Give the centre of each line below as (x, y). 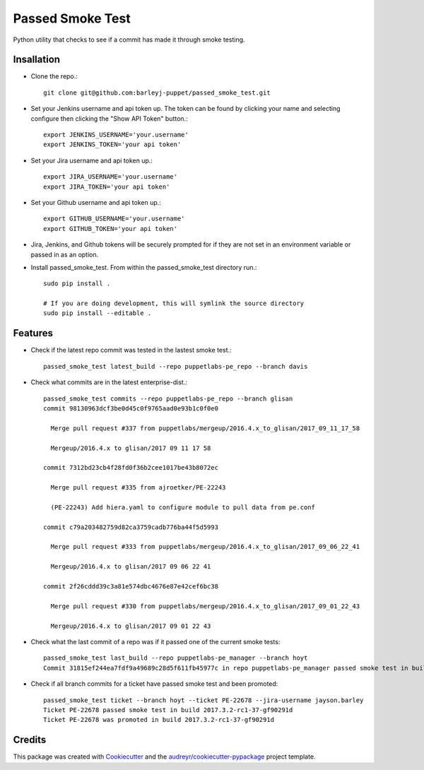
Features (33, 333)
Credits (30, 740)
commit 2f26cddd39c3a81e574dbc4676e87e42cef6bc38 (131, 586)
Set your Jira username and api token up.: (92, 160)
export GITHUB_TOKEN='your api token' (111, 229)
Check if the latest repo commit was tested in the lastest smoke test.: (131, 350)
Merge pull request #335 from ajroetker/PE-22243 (138, 488)
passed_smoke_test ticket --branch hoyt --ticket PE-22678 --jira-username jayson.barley (204, 700)
